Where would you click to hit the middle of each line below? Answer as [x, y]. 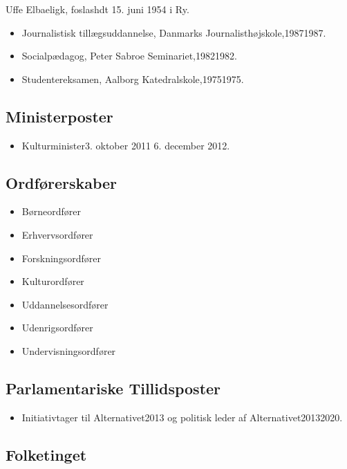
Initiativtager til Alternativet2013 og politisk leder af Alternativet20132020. [182, 417]
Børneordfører [51, 211]
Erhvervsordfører [57, 234]
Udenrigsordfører [57, 328]
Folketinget [46, 454]
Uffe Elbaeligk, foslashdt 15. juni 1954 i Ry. [97, 9]
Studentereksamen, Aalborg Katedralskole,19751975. [133, 79]
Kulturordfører [53, 281]
